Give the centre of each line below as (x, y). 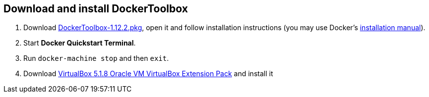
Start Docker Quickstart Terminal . (80, 43)
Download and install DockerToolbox (96, 9)
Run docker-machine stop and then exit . (96, 58)
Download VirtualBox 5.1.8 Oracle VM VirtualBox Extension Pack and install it (148, 74)
